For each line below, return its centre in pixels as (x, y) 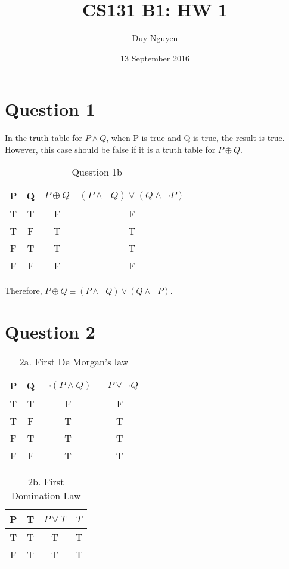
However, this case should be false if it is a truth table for (110, 149)
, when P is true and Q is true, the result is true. (195, 138)
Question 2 (50, 332)
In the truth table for (43, 138)
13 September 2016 (155, 58)
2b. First (46, 482)
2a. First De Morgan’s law (74, 362)
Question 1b (97, 172)
